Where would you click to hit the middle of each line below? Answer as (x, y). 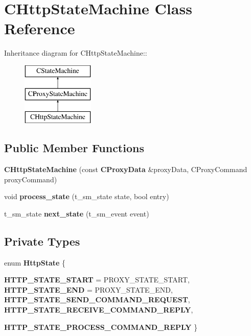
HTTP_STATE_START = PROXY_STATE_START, (97, 280)
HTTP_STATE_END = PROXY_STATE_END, (88, 289)
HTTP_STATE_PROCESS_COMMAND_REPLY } (101, 327)
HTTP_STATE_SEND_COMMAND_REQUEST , (97, 299)
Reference (40, 28)
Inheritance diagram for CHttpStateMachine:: (76, 53)
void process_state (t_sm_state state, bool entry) (87, 196)
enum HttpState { (35, 262)
